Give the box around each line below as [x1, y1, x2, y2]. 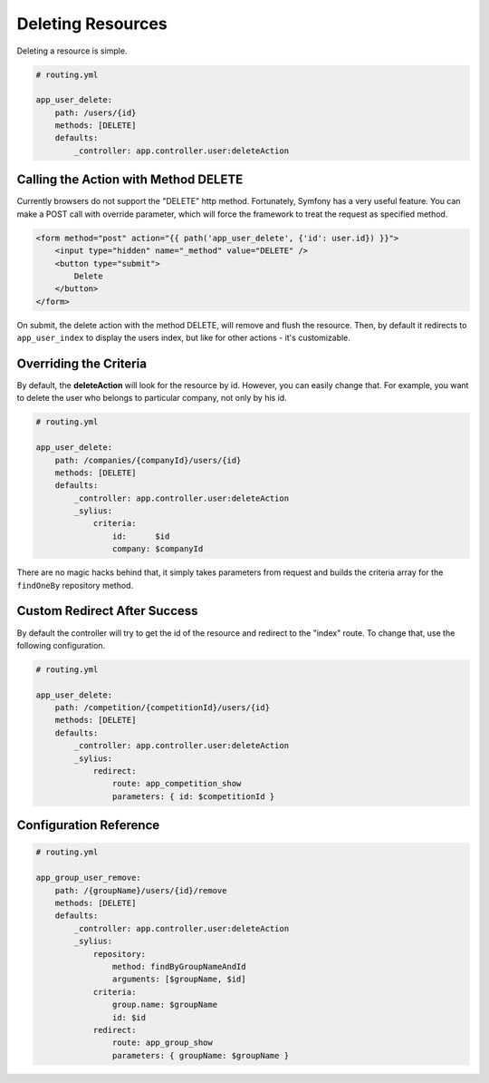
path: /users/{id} [54, 107, 137, 118]
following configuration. [16, 639, 106, 650]
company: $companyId [111, 544, 204, 554]
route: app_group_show [111, 1038, 213, 1048]
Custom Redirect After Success [16, 603, 198, 619]
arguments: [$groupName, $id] [111, 974, 246, 984]
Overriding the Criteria [16, 356, 147, 371]
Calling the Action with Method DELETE [16, 172, 244, 188]
